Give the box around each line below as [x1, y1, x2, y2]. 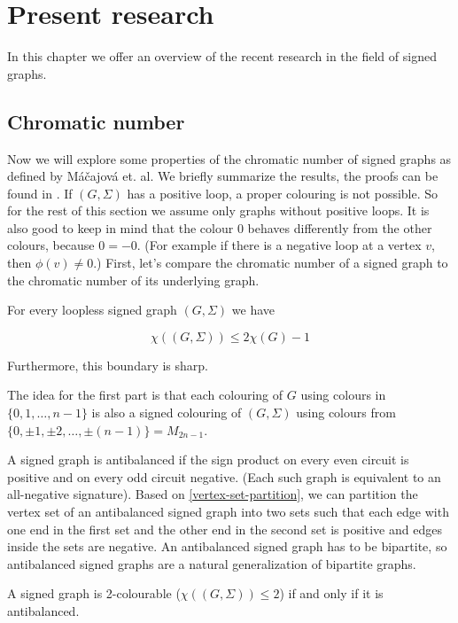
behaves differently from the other [247, 218, 432, 237]
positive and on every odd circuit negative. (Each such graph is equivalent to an [7, 467, 441, 486]
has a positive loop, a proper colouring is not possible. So [127, 183, 439, 202]
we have [231, 300, 276, 319]
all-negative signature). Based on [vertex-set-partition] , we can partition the [7, 485, 418, 503]
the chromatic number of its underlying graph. [7, 270, 260, 289]
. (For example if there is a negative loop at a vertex [136, 236, 422, 254]
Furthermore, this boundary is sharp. [7, 355, 209, 374]
